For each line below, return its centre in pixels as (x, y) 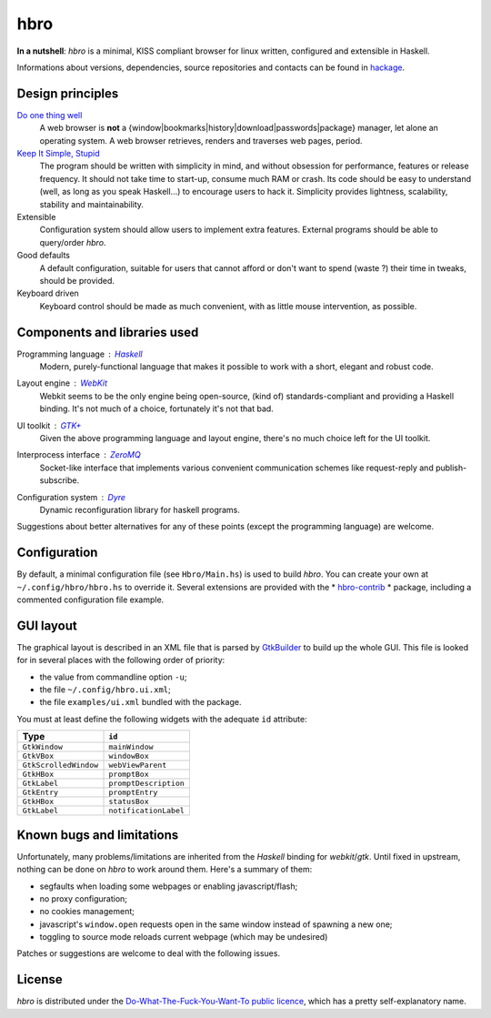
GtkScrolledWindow (60, 766)
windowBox (129, 756)
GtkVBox (38, 756)
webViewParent (138, 766)
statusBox (129, 802)
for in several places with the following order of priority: (121, 660)
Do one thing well (50, 115)
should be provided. (77, 280)
